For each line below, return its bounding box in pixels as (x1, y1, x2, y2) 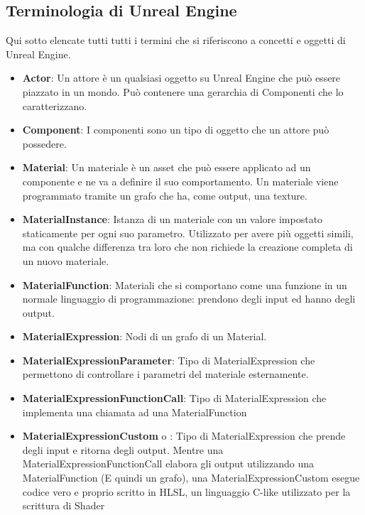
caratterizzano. (22, 98, 87, 113)
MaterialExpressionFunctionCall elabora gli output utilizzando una (22, 456, 315, 471)
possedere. (22, 136, 67, 151)
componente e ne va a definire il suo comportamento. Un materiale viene (22, 173, 339, 188)
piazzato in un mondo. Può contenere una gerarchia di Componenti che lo (22, 84, 344, 99)
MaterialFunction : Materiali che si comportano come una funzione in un (22, 277, 347, 292)
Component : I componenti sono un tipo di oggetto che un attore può (22, 122, 329, 137)
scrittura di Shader (22, 498, 105, 513)
